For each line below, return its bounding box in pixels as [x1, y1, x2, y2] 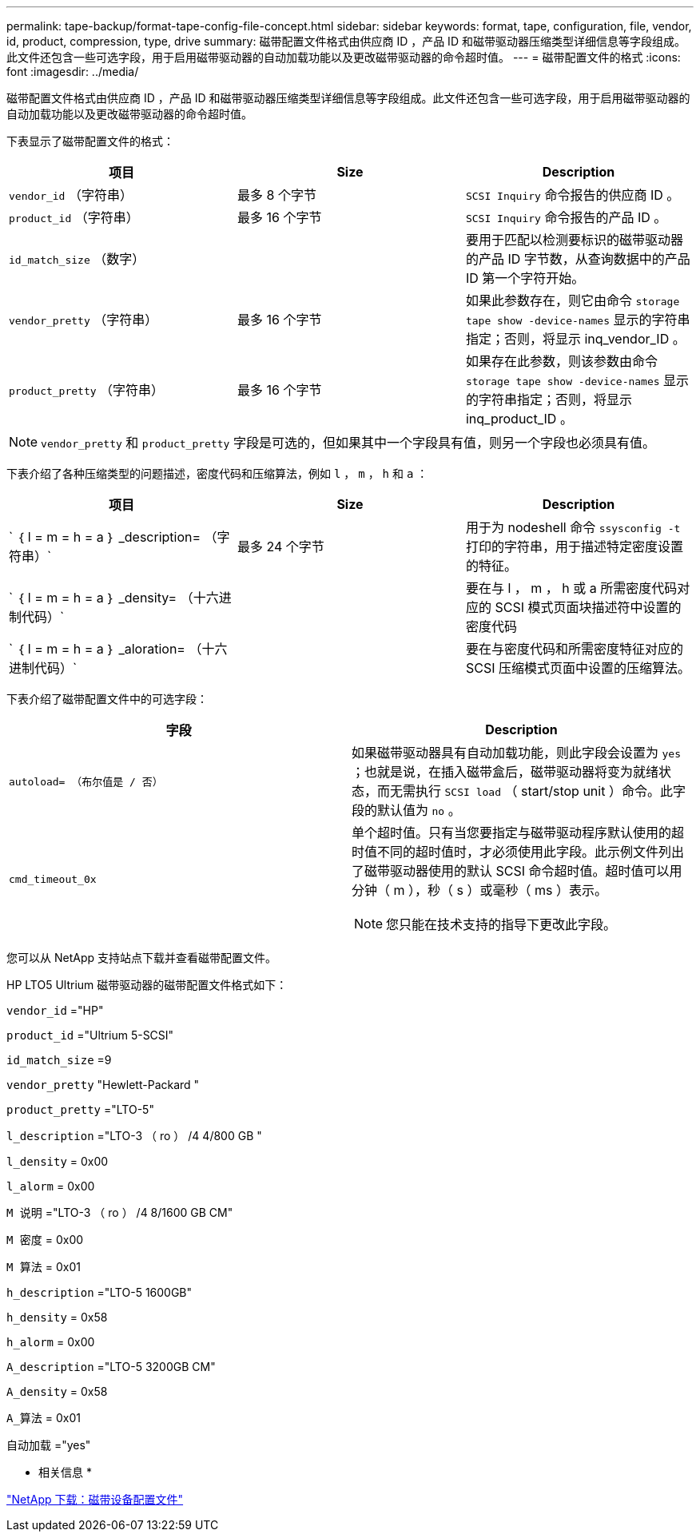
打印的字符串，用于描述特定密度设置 [465, 538, 683, 554]
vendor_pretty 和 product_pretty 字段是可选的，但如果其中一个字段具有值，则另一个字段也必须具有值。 [41, 435, 655, 451]
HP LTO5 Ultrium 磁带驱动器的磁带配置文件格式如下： [6, 978, 288, 992]
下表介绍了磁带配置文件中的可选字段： [6, 692, 208, 705]
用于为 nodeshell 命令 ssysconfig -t [465, 519, 681, 535]
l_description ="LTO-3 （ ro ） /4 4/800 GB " [6, 1129, 262, 1143]
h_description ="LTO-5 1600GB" [6, 1286, 193, 1299]
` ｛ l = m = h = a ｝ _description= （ [9, 529, 217, 545]
